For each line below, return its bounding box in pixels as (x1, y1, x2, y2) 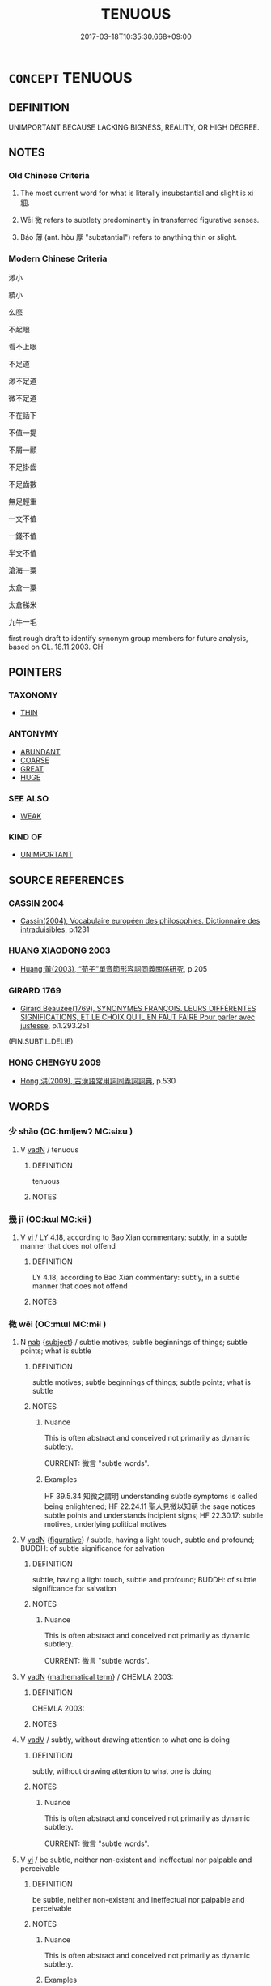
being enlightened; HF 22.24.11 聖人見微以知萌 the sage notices (44, 1501, 256, 1511)
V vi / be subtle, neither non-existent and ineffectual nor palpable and (19, 1855, 252, 1864)
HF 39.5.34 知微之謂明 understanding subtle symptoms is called (44, 1492, 258, 1501)
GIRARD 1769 (8, 985, 61, 997)
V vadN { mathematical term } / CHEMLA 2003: (19, 1672, 174, 1682)
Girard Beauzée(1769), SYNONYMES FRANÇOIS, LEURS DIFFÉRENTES (19, 1003, 256, 1013)
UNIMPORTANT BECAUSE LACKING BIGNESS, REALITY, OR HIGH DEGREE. (8, 122, 260, 132)
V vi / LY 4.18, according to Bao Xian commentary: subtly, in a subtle (19, 1232, 248, 1242)
